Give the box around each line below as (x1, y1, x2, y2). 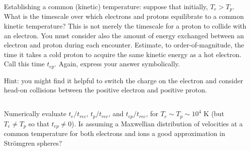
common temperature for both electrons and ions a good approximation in (4, 128, 225, 138)
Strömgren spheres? (4, 137, 62, 148)
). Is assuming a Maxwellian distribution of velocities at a (71, 118, 243, 128)
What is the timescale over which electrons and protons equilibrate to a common (4, 11, 244, 21)
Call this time (4, 59, 45, 69)
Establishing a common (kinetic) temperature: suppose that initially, (4, 1, 208, 11)
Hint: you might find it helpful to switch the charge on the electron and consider (4, 75, 243, 85)
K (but (203, 108, 224, 119)
